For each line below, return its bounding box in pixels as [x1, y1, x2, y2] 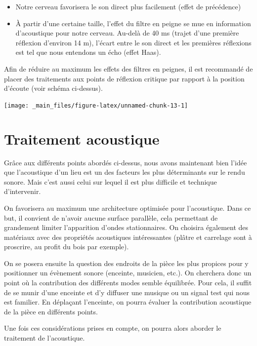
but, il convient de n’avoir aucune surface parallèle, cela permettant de [4, 212, 218, 223]
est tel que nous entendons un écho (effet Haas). [15, 47, 161, 57]
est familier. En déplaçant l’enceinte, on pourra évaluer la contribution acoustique [4, 297, 252, 307]
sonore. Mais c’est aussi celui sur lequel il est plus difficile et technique [4, 176, 217, 187]
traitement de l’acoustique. [4, 333, 85, 343]
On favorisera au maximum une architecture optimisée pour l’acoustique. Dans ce [4, 202, 251, 213]
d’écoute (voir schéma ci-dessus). [4, 83, 103, 93]
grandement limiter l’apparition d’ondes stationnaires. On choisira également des [4, 222, 249, 232]
